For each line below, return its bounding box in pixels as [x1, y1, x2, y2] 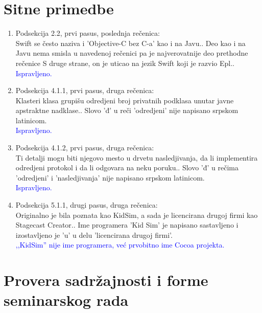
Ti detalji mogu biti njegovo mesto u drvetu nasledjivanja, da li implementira [15, 152, 258, 163]
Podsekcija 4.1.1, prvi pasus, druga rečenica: [15, 85, 154, 96]
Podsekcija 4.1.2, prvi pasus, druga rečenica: [15, 142, 154, 153]
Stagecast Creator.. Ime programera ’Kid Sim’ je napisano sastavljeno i [15, 219, 239, 230]
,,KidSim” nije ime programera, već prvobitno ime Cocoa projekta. [15, 239, 225, 250]
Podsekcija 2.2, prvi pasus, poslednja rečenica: [15, 28, 160, 38]
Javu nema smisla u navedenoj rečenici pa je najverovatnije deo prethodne [15, 48, 248, 58]
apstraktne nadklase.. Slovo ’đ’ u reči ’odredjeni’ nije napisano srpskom [15, 105, 239, 116]
